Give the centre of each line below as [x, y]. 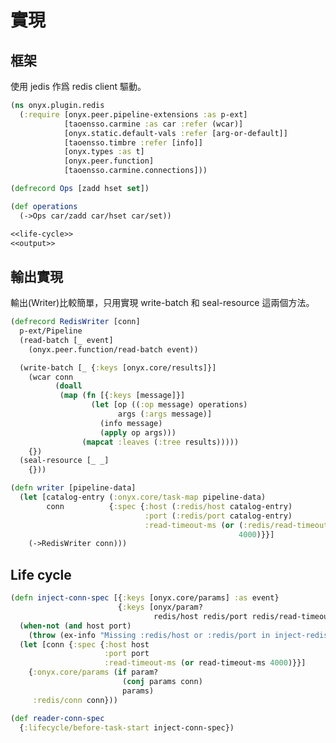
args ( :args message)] [165, 414]
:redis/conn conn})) [75, 700]
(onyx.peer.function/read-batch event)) [113, 349]
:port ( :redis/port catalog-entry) [218, 516]
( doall [68, 386]
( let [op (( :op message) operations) [169, 405]
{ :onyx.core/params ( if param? [93, 672]
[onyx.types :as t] [104, 152]
